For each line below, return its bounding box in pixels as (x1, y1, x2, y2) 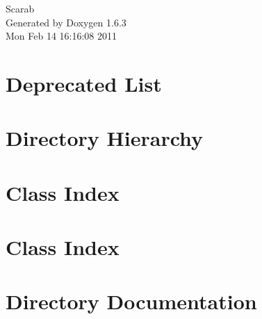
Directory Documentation (6, 287, 257, 316)
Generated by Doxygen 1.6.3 (6, 15, 126, 29)
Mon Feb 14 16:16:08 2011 (6, 28, 117, 43)
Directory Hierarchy (6, 124, 204, 152)
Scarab (6, 1, 35, 15)
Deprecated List (6, 69, 162, 97)
